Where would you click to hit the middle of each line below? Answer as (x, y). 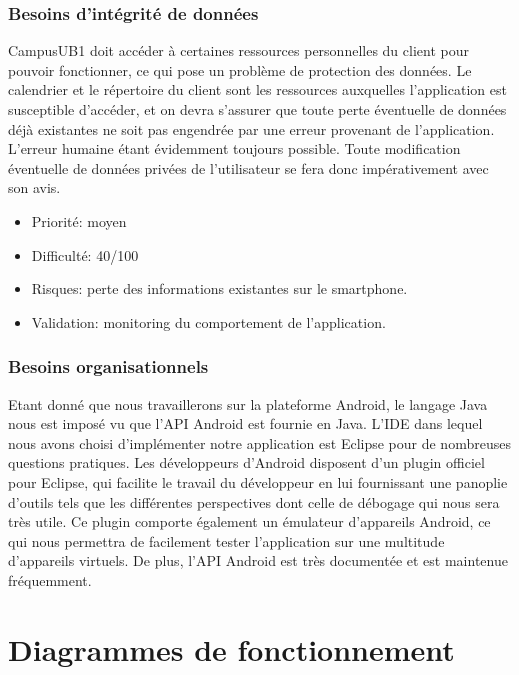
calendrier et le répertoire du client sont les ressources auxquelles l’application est (257, 89)
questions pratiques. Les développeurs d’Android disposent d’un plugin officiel (246, 462)
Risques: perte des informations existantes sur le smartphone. (219, 288)
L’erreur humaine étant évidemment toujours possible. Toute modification (234, 148)
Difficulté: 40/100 (85, 254)
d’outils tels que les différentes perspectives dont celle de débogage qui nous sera (254, 501)
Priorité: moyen (79, 220)
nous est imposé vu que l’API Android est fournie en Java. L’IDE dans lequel (245, 423)
